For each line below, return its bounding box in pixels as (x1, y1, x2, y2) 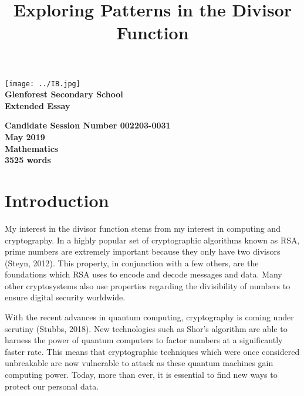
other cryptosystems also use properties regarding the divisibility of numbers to (5, 279, 291, 292)
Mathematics (5, 142, 59, 154)
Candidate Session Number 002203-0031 (5, 119, 171, 131)
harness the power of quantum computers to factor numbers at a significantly (5, 334, 283, 346)
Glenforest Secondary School (5, 88, 123, 100)
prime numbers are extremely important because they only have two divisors (5, 245, 281, 258)
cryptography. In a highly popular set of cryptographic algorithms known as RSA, (5, 233, 300, 246)
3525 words (5, 154, 51, 166)
